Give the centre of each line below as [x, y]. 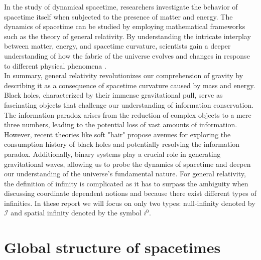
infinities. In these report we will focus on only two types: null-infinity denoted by [130, 203]
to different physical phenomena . [55, 65]
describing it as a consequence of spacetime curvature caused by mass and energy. [130, 85]
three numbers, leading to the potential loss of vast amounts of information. [121, 124]
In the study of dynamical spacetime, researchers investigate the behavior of [121, 7]
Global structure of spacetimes [112, 247]
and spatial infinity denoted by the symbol [76, 213]
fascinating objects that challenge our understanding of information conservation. [129, 104]
